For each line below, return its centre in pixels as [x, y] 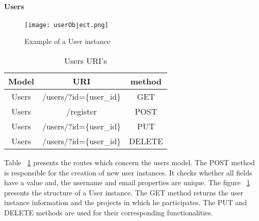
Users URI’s [85, 61]
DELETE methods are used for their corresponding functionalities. [109, 213]
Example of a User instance [67, 41]
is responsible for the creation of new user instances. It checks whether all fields [128, 172]
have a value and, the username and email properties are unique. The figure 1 [127, 182]
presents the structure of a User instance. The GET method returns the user [124, 192]
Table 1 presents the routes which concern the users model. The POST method [129, 162]
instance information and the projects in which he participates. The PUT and [126, 202]
